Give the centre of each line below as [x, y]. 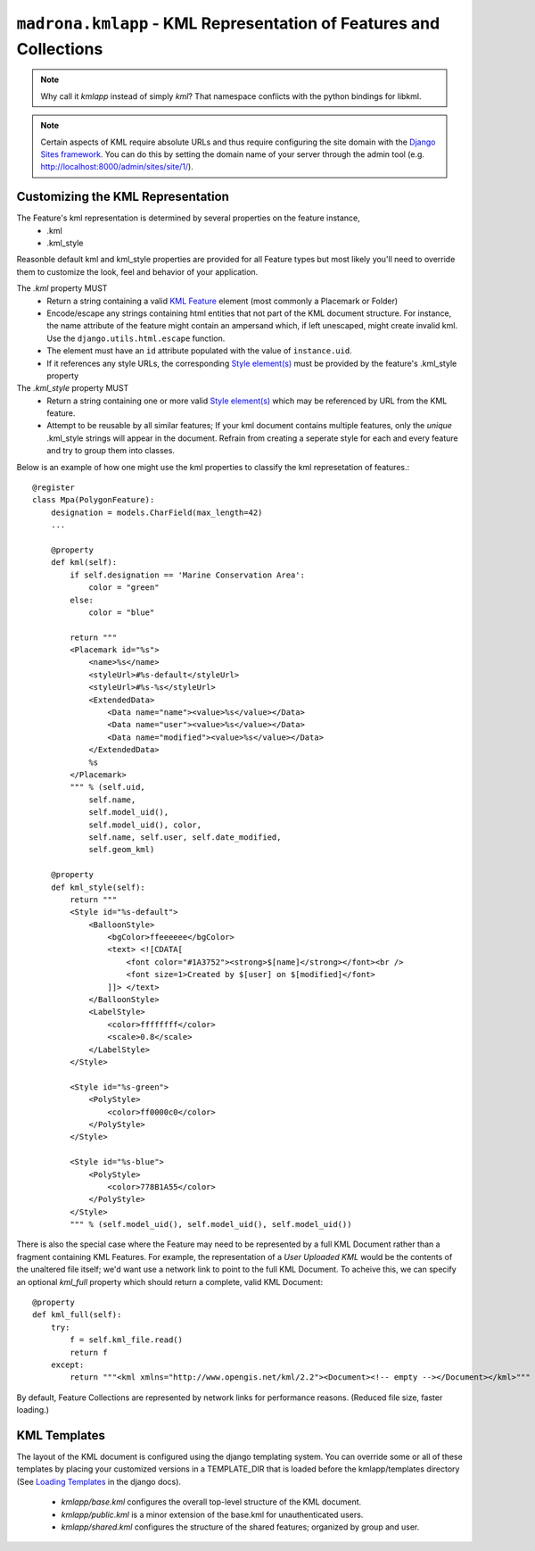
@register [53, 488]
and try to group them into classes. [111, 451]
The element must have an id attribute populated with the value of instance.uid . [199, 351]
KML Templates [61, 1435]
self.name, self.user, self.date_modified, [185, 837]
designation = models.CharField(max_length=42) [156, 512]
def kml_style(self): [98, 887]
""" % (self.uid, [108, 787]
